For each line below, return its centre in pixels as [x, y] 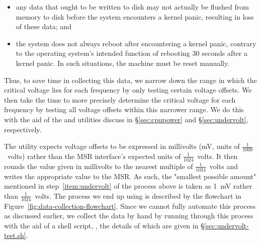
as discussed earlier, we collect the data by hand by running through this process [129, 216]
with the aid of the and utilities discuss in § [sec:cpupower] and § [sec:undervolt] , [126, 119]
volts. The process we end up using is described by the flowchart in [138, 195]
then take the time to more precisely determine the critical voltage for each [120, 99]
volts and [224, 166]
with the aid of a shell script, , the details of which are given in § [104, 225]
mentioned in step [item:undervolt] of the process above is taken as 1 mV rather [128, 186]
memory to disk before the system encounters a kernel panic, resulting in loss [135, 16]
